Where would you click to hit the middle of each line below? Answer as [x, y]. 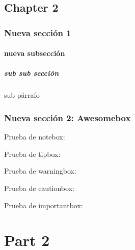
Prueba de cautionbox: [39, 188]
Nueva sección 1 [38, 32]
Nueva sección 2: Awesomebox [67, 117]
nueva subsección [35, 53]
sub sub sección [32, 73]
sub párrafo [22, 95]
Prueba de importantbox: [44, 205]
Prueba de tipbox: [32, 154]
